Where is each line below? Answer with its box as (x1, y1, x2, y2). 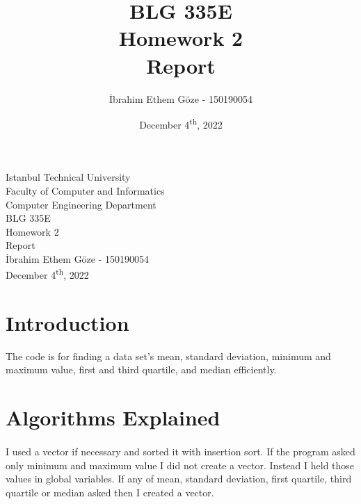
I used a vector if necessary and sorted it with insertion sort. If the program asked (6, 444, 355, 459)
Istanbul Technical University (6, 170, 131, 184)
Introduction (6, 308, 129, 336)
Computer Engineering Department (6, 197, 157, 211)
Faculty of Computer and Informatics (6, 183, 165, 197)
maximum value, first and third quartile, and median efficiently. (6, 362, 277, 377)
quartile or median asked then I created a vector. (6, 485, 214, 499)
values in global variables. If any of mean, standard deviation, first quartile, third (6, 471, 352, 486)
